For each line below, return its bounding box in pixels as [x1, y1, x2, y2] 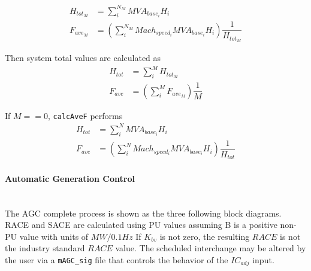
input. [252, 254, 274, 266]
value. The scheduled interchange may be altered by [115, 242, 306, 254]
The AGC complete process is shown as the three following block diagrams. [5, 206, 282, 219]
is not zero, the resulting [159, 230, 250, 242]
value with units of [19, 230, 89, 242]
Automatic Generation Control [5, 172, 135, 184]
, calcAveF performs [47, 109, 123, 121]
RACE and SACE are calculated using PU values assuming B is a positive [5, 218, 277, 231]
